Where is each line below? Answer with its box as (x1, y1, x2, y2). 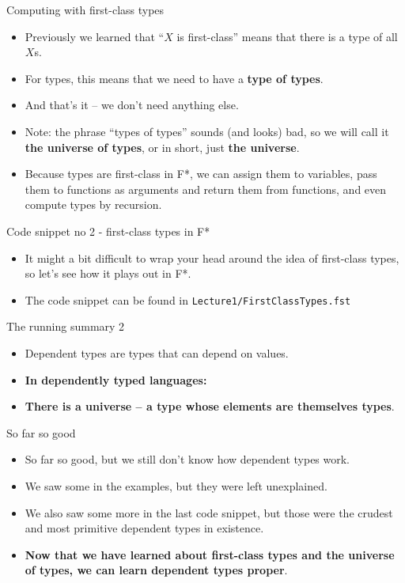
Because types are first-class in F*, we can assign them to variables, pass (25, 165, 377, 182)
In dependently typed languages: (25, 371, 207, 388)
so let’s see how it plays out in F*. (25, 265, 191, 282)
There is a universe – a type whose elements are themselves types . (25, 398, 395, 415)
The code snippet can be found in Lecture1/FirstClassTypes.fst (25, 291, 351, 308)
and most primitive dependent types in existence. (25, 520, 264, 536)
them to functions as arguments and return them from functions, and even (25, 180, 387, 197)
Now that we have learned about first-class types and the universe (25, 546, 395, 562)
